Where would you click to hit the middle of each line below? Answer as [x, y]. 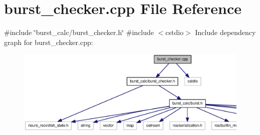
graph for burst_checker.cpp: [49, 42]
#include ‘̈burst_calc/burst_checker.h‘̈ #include [79, 32]
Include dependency [225, 32]
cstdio [175, 32]
